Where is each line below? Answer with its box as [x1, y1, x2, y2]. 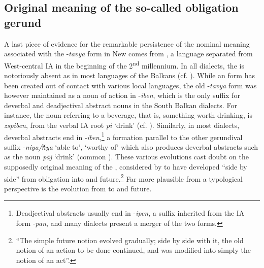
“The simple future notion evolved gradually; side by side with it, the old [16, 234, 244, 245]
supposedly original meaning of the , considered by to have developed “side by [4, 161, 247, 172]
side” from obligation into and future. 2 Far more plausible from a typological [4, 172, 243, 184]
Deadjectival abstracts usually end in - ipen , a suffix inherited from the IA [16, 208, 245, 218]
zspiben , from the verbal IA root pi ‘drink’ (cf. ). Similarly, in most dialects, [4, 120, 240, 130]
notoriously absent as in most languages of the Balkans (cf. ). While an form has [4, 70, 255, 81]
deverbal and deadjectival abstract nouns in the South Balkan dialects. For [4, 99, 237, 110]
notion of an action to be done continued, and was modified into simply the [16, 245, 251, 255]
